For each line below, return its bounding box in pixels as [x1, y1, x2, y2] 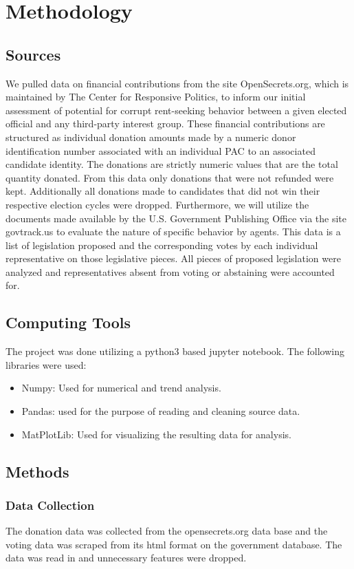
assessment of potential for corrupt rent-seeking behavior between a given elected [5, 103, 347, 117]
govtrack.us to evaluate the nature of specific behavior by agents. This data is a [5, 224, 341, 239]
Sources [5, 43, 61, 65]
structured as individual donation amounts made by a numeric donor [5, 129, 296, 144]
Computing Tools [5, 312, 131, 333]
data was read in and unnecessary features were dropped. [5, 550, 247, 565]
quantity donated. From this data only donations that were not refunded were [5, 170, 334, 184]
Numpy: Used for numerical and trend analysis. [21, 380, 221, 395]
